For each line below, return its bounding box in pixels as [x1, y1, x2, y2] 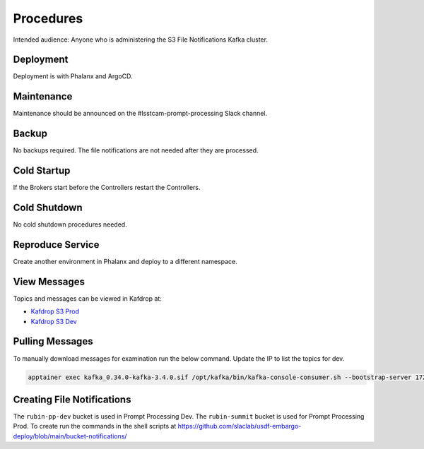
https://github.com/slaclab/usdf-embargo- [177, 422, 302, 431]
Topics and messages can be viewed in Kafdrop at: [13, 294, 162, 303]
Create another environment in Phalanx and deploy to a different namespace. [13, 257, 237, 265]
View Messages [13, 275, 85, 287]
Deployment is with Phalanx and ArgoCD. [13, 72, 134, 80]
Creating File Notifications [13, 393, 131, 405]
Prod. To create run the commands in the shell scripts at [13, 422, 177, 431]
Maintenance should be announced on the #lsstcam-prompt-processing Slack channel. [13, 109, 268, 118]
